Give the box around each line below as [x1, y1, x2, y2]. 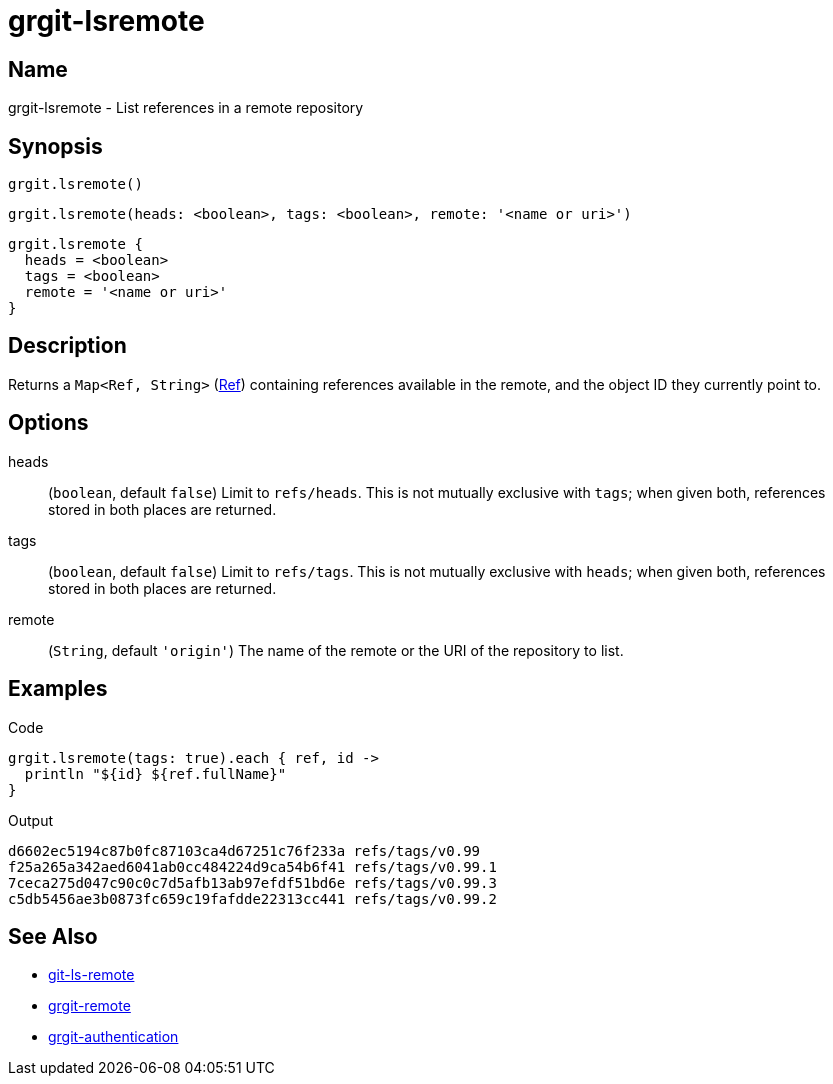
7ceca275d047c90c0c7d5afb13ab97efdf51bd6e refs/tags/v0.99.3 [8, 874, 497, 891]
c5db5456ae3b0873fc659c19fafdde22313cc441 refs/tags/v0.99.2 [8, 890, 497, 907]
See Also [8, 923, 98, 949]
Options [8, 410, 89, 436]
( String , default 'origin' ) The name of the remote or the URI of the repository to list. [48, 641, 624, 659]
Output [8, 811, 53, 829]
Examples [8, 676, 108, 702]
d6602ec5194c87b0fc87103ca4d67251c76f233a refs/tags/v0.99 [8, 842, 481, 859]
